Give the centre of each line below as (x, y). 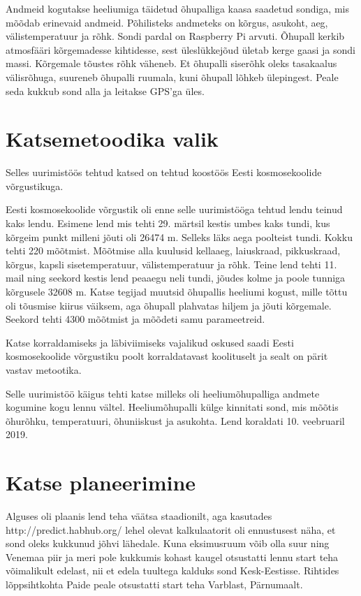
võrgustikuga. (35, 186)
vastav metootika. (44, 370)
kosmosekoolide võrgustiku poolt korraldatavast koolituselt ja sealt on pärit (167, 356)
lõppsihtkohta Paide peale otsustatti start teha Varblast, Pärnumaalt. (154, 584)
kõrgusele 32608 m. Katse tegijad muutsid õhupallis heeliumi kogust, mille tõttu (177, 292)
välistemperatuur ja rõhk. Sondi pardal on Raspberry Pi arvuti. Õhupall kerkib (175, 36)
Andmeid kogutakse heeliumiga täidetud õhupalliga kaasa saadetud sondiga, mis (177, 8)
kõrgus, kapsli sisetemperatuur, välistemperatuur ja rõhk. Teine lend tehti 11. (171, 264)
